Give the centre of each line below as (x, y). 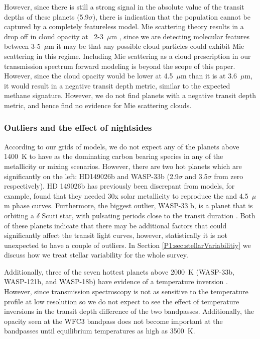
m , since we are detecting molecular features (180, 36)
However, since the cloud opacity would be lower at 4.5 (89, 76)
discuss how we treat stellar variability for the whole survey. (96, 255)
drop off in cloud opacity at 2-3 (54, 36)
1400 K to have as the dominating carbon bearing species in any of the (114, 156)
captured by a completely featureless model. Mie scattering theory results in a (124, 26)
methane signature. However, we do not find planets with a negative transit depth (130, 95)
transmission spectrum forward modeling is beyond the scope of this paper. (120, 66)
